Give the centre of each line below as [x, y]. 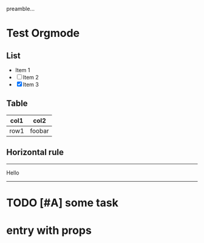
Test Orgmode [43, 33]
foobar [40, 131]
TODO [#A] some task [62, 203]
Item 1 [22, 70]
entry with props [49, 230]
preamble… [21, 9]
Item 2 [31, 77]
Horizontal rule [35, 152]
